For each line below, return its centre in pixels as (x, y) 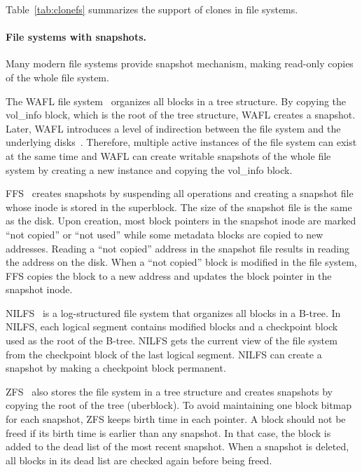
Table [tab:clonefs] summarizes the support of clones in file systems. (152, 9)
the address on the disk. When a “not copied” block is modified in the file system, (181, 262)
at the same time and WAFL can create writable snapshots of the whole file (168, 155)
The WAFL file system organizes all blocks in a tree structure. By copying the (176, 101)
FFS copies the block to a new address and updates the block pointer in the (169, 275)
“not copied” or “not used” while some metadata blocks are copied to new (165, 234)
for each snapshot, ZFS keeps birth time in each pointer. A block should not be (176, 419)
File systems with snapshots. (76, 37)
